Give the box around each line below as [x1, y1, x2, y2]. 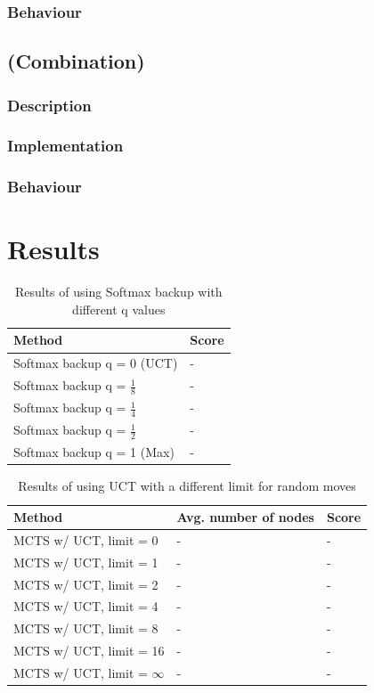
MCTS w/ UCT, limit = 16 [13, 641, 165, 660]
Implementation [7, 135, 124, 157]
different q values [72, 299, 166, 318]
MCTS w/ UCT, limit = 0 [13, 530, 159, 549]
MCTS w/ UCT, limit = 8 [13, 619, 159, 638]
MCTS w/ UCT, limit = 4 [13, 597, 159, 616]
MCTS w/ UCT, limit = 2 [13, 575, 159, 593]
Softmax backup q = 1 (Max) [13, 443, 175, 461]
